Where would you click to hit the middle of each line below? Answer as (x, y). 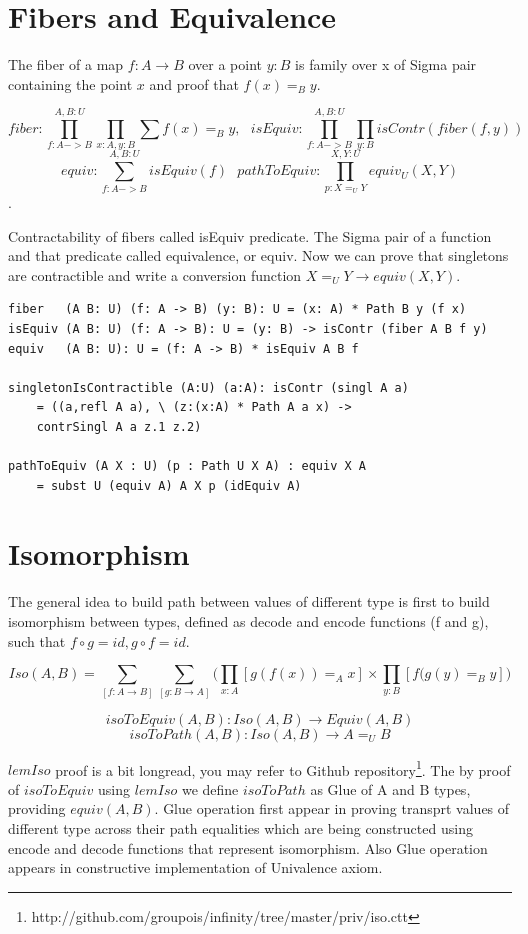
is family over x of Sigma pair (386, 64)
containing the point (70, 83)
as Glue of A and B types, (390, 788)
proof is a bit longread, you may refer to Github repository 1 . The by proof (283, 768)
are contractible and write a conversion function (155, 274)
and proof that (194, 83)
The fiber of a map (66, 64)
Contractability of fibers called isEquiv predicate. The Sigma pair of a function (250, 235)
